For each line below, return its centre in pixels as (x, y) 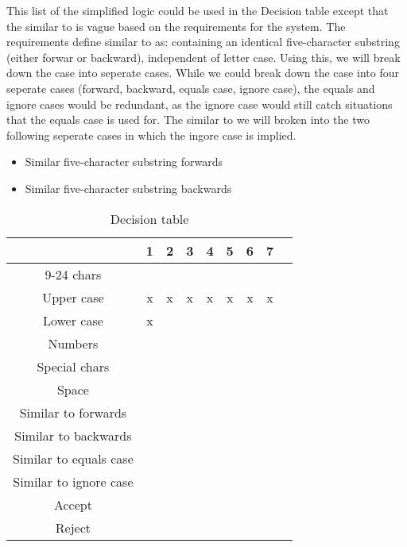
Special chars (73, 366)
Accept (73, 504)
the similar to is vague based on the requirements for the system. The (176, 26)
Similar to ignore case (73, 481)
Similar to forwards (73, 412)
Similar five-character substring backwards (128, 188)
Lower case (73, 320)
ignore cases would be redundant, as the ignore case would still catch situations (200, 104)
